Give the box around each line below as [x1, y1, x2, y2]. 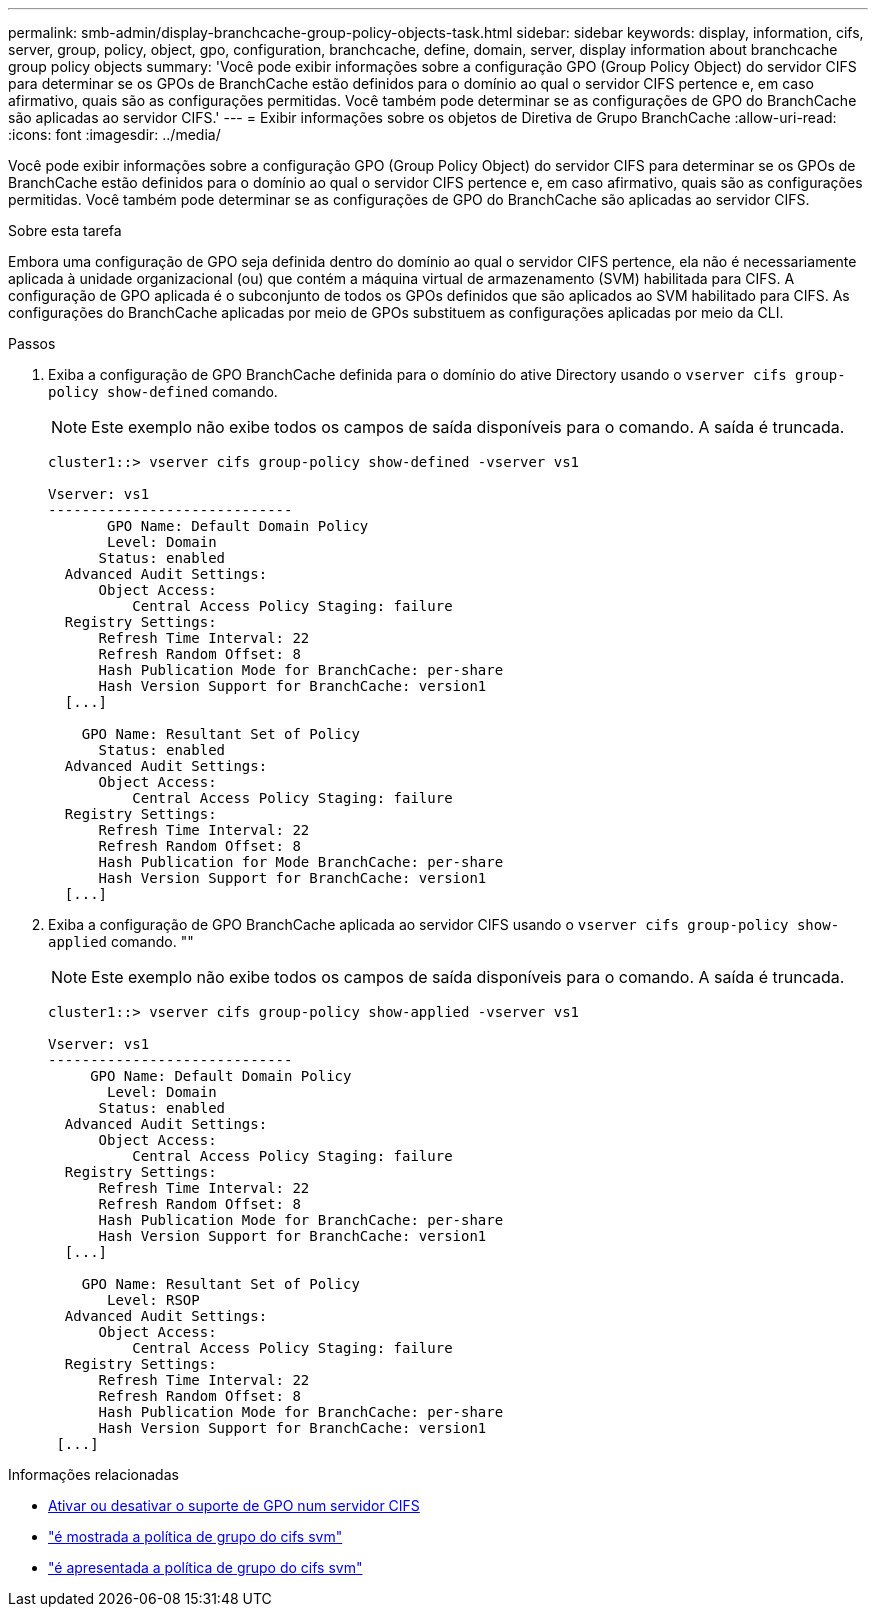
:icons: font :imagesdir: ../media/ [8, 126, 221, 143]
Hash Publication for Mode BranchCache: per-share [98, 854, 504, 870]
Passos [8, 335, 56, 352]
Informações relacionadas [8, 1466, 179, 1483]
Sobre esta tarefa [8, 222, 122, 239]
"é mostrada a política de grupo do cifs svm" [48, 1528, 343, 1545]
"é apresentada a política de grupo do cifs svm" [48, 1559, 363, 1576]
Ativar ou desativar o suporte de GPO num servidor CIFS [48, 1497, 420, 1514]
